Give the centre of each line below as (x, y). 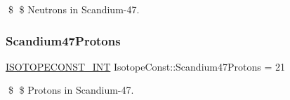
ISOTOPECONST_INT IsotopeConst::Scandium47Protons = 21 (145, 66)
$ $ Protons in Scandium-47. (71, 90)
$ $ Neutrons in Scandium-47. (74, 9)
